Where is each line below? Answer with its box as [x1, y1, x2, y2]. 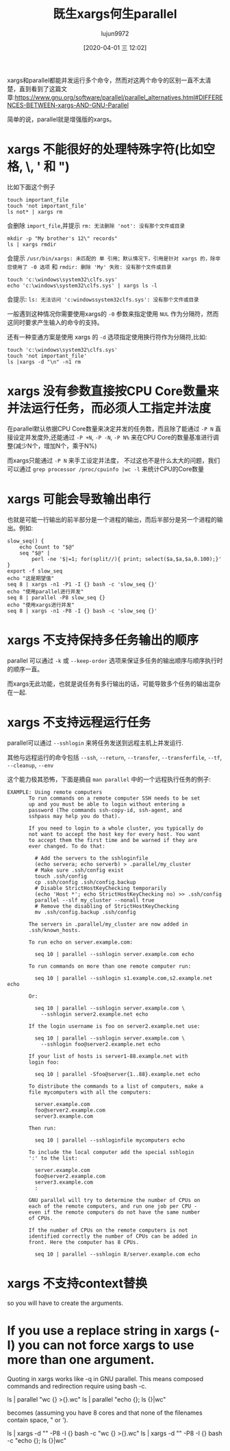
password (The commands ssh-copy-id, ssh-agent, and [28, 806, 183, 813]
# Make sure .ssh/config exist [34, 867, 125, 874]
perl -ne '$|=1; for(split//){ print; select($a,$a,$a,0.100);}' [31, 555, 222, 562]
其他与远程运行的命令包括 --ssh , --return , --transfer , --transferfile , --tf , [7, 753, 222, 761]
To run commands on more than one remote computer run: [28, 963, 192, 970]
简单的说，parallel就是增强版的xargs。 [7, 115, 116, 123]
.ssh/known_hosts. [28, 926, 81, 933]
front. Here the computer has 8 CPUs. [28, 1238, 139, 1245]
